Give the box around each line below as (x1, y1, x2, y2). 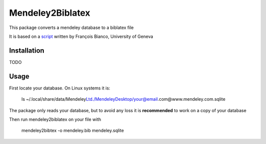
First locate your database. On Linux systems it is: (9, 85, 110, 91)
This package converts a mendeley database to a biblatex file (9, 25, 134, 30)
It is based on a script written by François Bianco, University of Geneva (9, 33, 154, 39)
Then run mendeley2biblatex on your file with (9, 116, 101, 122)
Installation (9, 46, 44, 55)
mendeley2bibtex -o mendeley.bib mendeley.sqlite (21, 128, 124, 134)
